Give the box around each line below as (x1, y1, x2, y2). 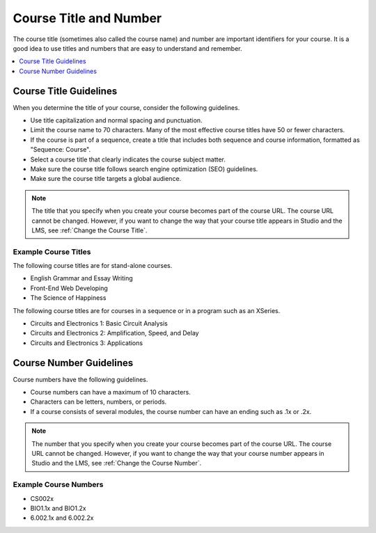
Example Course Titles (13, 247, 91, 257)
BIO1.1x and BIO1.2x (30, 504, 86, 512)
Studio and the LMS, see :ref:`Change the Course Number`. (31, 459, 202, 468)
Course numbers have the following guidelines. (13, 375, 148, 383)
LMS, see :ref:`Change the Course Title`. (31, 226, 148, 234)
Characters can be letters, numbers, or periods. (30, 397, 167, 406)
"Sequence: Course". (30, 145, 91, 154)
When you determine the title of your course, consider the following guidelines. (13, 103, 240, 111)
